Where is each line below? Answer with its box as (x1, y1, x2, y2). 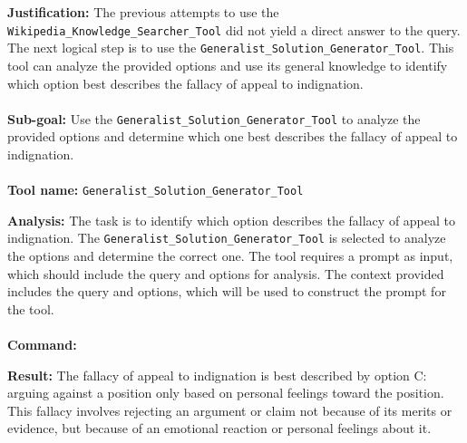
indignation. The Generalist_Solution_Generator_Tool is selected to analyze (7, 228, 446, 247)
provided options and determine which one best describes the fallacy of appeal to (7, 127, 458, 146)
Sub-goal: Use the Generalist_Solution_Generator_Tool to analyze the (7, 109, 421, 128)
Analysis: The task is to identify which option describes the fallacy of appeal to (7, 210, 456, 229)
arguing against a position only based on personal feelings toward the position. (7, 383, 444, 402)
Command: (7, 335, 77, 353)
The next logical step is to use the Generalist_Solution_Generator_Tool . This (7, 38, 454, 57)
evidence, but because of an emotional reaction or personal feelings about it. (7, 419, 432, 438)
